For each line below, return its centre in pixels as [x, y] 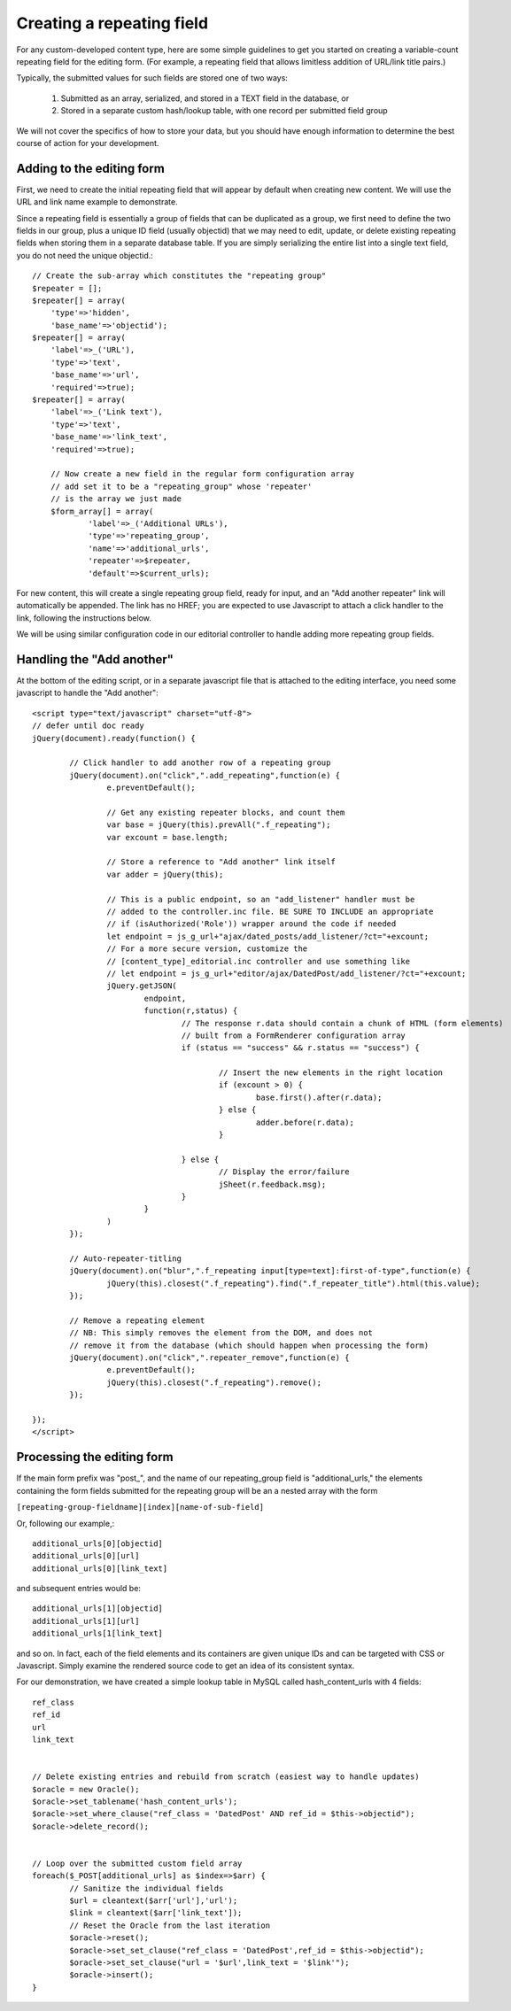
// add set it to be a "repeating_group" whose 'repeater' [181, 486]
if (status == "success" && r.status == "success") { [300, 1048]
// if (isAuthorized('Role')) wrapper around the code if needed [252, 924]
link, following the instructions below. [84, 618]
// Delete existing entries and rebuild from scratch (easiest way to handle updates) [226, 1777]
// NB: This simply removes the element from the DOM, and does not [221, 1333]
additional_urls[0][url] [86, 1556]
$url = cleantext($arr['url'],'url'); [154, 1901]
